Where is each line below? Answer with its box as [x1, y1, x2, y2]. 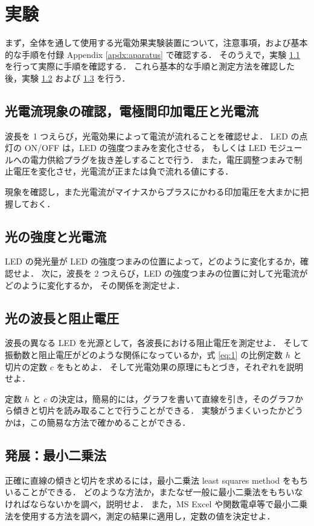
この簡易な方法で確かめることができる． [30, 416, 191, 429]
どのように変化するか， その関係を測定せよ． [5, 278, 185, 291]
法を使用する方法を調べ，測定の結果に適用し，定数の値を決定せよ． [5, 509, 275, 522]
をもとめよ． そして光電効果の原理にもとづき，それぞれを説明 [56, 360, 304, 373]
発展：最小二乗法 [5, 446, 106, 464]
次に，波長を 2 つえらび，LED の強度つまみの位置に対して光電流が [41, 267, 308, 280]
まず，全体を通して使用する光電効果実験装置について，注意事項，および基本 [5, 36, 308, 49]
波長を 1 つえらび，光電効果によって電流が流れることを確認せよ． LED [5, 129, 288, 142]
